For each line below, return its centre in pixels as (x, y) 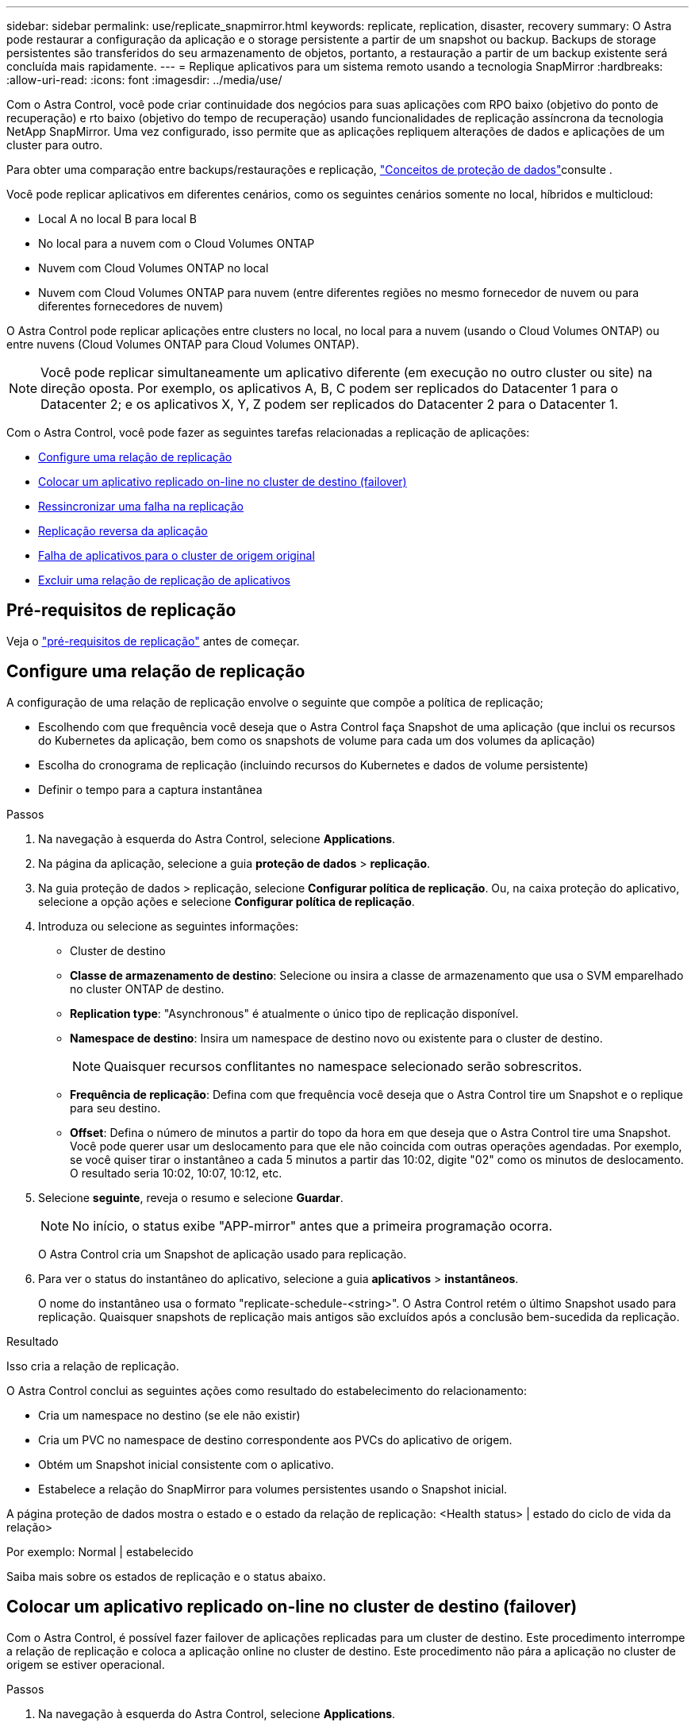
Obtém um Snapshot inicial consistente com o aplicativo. (186, 1464)
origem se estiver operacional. (86, 1664)
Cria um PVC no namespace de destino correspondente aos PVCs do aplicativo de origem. (275, 1439)
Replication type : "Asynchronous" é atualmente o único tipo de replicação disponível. (294, 1013)
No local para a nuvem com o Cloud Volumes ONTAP (177, 243)
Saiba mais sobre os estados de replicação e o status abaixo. (166, 1576)
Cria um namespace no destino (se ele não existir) (169, 1415)
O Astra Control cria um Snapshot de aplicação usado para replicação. (223, 1254)
